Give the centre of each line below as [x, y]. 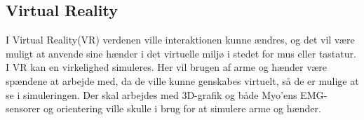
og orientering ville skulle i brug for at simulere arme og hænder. [182, 108]
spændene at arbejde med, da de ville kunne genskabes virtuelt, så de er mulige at [182, 80]
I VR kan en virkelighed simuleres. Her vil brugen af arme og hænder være [166, 67]
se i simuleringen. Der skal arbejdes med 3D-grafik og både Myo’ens [151, 94]
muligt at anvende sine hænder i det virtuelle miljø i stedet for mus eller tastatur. [181, 53]
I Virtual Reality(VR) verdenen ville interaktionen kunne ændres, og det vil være [180, 40]
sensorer [23, 108]
